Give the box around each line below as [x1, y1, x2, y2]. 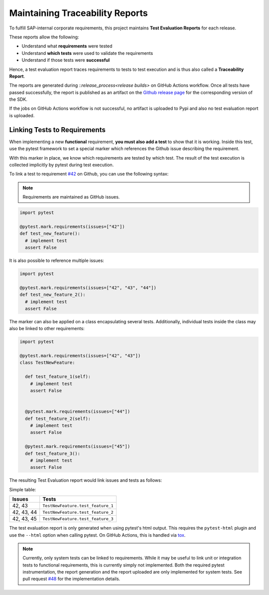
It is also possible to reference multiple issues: [9, 257, 105, 264]
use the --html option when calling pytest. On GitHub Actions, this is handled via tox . [9, 532, 186, 538]
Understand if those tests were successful [21, 57, 110, 63]
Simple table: [9, 486, 36, 492]
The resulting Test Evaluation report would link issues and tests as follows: [9, 477, 162, 483]
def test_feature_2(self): [25, 415, 91, 421]
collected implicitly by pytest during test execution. [9, 162, 114, 168]
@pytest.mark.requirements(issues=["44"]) [25, 409, 131, 414]
